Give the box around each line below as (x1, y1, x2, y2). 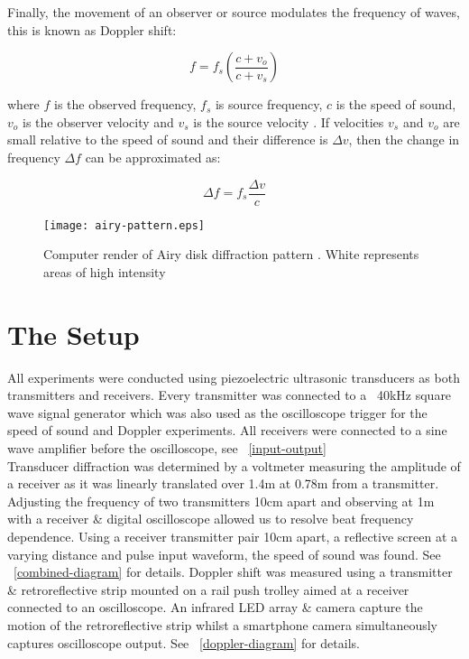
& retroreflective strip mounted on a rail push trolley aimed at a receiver (7, 580, 409, 599)
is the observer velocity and (23, 112, 174, 131)
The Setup (7, 315, 140, 352)
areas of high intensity (43, 262, 166, 281)
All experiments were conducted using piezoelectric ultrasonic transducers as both (7, 367, 460, 386)
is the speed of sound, (336, 95, 456, 114)
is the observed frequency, (54, 95, 197, 114)
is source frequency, (215, 95, 323, 114)
